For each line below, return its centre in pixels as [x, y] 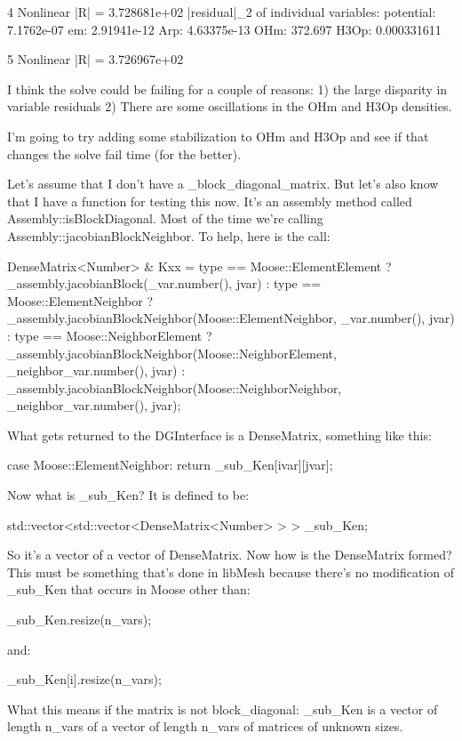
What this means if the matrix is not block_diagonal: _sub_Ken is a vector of [223, 709]
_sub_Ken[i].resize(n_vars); [84, 679]
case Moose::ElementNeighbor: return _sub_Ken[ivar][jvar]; [170, 465]
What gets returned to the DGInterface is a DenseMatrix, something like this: [219, 435]
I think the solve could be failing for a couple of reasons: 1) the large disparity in [227, 89]
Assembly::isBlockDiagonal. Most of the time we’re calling [165, 218]
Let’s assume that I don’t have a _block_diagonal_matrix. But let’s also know [223, 184]
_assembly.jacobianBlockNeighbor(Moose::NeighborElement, [172, 353]
